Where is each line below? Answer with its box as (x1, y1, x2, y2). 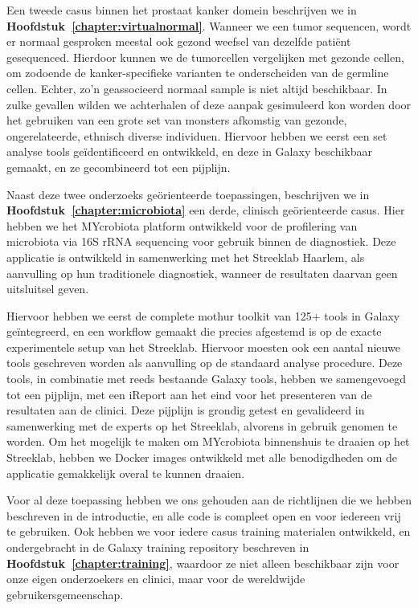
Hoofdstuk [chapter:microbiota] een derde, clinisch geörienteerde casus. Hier (6, 202, 405, 218)
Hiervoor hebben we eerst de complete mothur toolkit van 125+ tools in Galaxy (6, 307, 400, 324)
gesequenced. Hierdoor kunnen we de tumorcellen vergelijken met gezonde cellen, (6, 48, 404, 65)
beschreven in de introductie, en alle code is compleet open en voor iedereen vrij (6, 507, 401, 524)
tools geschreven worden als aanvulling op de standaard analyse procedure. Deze (6, 354, 403, 371)
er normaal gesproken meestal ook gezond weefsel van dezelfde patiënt (6, 33, 351, 50)
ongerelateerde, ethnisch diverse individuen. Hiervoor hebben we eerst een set (6, 127, 387, 144)
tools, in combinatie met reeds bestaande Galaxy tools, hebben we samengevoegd (6, 370, 407, 387)
